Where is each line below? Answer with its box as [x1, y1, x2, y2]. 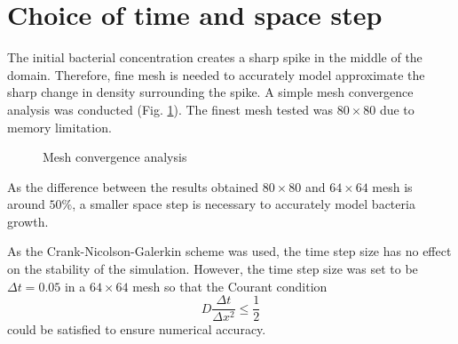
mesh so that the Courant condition [132, 276, 328, 295]
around [7, 195, 45, 213]
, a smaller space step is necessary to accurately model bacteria [72, 195, 415, 213]
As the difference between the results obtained [7, 177, 258, 196]
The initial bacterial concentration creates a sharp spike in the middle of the [7, 48, 422, 67]
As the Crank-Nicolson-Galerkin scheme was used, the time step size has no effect [7, 242, 452, 260]
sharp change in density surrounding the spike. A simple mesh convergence [7, 83, 414, 101]
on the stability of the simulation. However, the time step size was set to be [7, 260, 418, 278]
